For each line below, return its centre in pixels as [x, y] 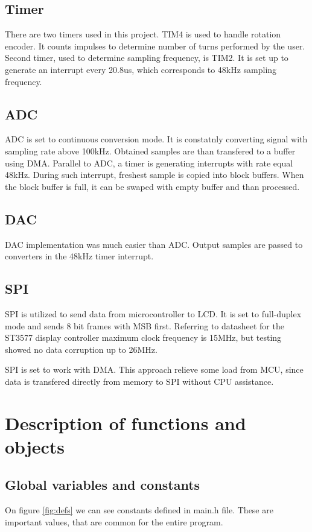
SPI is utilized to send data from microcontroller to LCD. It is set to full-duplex [153, 313]
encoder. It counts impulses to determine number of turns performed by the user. [155, 46]
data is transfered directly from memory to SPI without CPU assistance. [139, 381]
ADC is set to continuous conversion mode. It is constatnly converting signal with [156, 139]
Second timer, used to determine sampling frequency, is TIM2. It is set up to [147, 58]
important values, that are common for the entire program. [114, 521]
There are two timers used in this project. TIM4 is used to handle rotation [143, 34]
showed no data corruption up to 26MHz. [81, 349]
